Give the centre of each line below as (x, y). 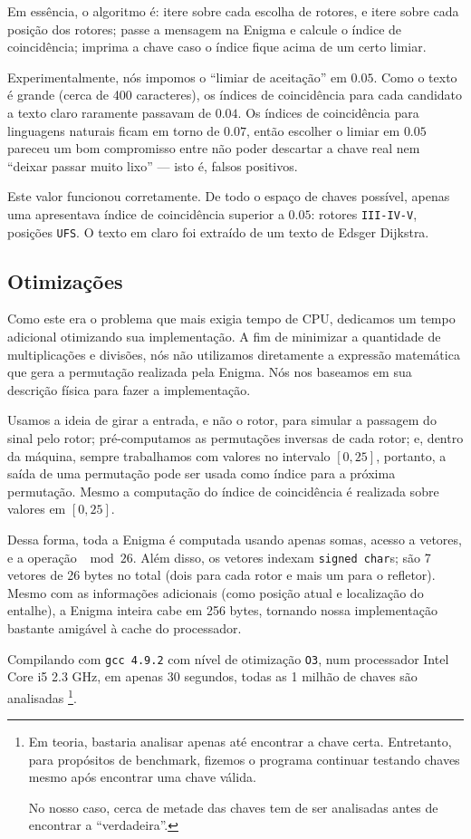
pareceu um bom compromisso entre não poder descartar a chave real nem (214, 148)
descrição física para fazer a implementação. (129, 389)
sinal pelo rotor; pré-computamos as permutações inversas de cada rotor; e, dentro (235, 438)
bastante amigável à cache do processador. (125, 628)
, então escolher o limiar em (323, 130)
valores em (37, 509)
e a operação (42, 557)
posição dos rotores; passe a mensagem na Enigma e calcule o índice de (205, 29)
